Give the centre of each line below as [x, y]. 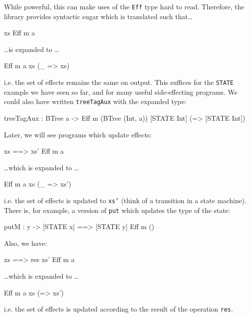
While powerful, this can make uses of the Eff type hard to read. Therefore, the [124, 6]
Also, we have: [25, 243]
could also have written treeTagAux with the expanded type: [95, 101]
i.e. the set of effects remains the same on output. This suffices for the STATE [119, 82]
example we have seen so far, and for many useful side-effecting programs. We [121, 92]
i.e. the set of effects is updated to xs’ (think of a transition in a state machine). [125, 200]
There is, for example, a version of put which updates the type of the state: [117, 210]
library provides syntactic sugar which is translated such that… [98, 16]
